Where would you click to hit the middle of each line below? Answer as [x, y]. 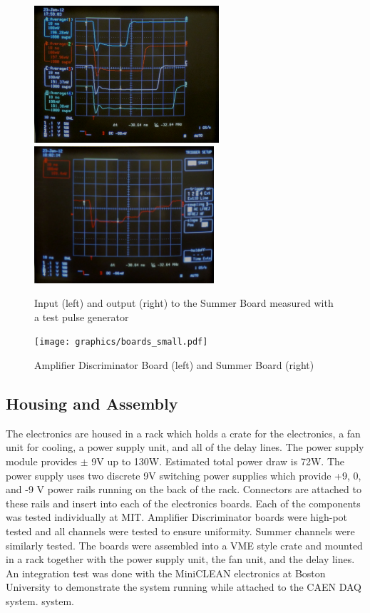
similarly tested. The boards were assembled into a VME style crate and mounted [184, 545]
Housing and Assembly [92, 404]
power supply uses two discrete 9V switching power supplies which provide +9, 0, [184, 475]
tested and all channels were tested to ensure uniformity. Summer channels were [180, 531]
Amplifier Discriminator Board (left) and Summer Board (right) [174, 365]
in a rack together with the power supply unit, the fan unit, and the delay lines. [180, 559]
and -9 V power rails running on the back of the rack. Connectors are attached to [184, 489]
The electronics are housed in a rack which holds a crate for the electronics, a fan [183, 433]
